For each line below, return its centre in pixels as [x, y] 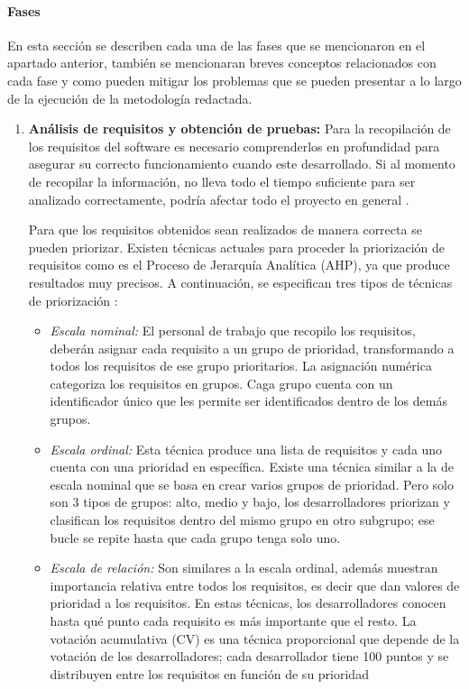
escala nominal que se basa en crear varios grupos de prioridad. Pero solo [252, 484]
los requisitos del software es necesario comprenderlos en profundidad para [234, 146]
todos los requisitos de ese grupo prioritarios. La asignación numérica [241, 366]
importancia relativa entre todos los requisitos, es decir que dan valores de [255, 585]
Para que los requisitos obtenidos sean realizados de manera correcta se [225, 230]
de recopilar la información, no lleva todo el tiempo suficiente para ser [222, 181]
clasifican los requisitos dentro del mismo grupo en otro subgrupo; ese [242, 520]
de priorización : [73, 300]
